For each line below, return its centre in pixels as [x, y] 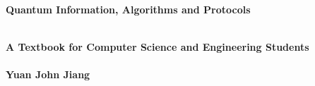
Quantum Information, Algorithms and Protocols [128, 9]
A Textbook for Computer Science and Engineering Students [157, 47]
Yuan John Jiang [48, 74]
